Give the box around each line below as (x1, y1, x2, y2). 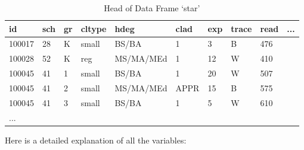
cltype (80, 22, 107, 34)
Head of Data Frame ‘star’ (104, 2, 200, 14)
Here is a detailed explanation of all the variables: (5, 133, 187, 146)
